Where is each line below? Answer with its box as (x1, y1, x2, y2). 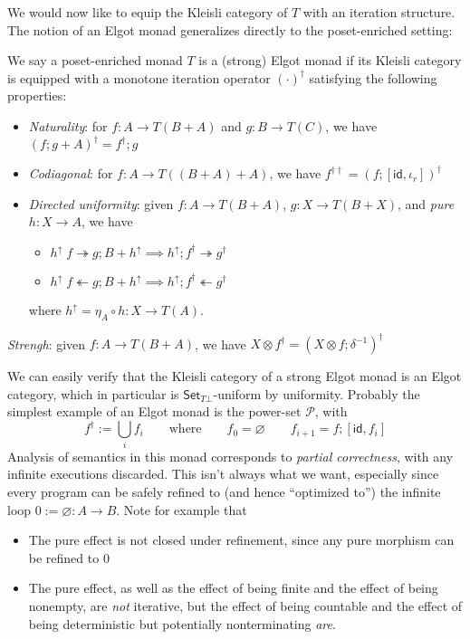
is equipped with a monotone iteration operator (7, 68, 271, 87)
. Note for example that (116, 500, 247, 519)
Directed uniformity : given (28, 194, 174, 213)
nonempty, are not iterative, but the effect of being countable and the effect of (28, 596, 463, 615)
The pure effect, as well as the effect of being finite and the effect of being (28, 578, 438, 597)
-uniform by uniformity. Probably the (213, 384, 420, 403)
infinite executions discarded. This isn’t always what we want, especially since (7, 464, 439, 483)
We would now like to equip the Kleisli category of (7, 3, 288, 21)
